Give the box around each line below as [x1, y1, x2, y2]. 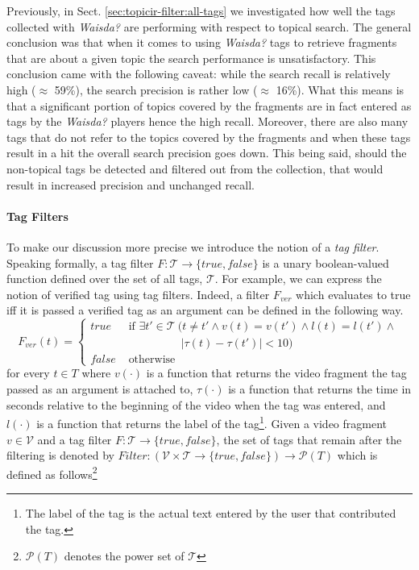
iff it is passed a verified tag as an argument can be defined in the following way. [6, 302, 404, 318]
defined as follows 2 [6, 463, 97, 482]
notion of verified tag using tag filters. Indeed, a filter [6, 285, 270, 302]
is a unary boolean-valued [262, 254, 389, 271]
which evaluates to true [296, 285, 411, 302]
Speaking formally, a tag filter [6, 254, 154, 271]
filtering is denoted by [6, 447, 114, 464]
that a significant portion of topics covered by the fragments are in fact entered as [6, 97, 412, 114]
